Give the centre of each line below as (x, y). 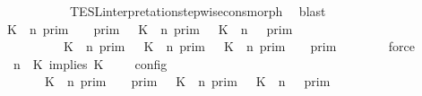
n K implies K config (90, 63)
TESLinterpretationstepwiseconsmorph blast (198, 11)
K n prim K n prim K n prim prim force (239, 46)
